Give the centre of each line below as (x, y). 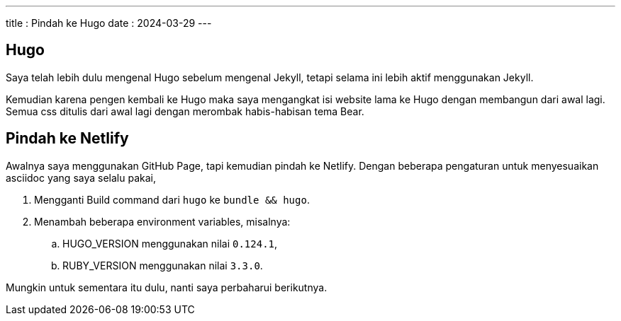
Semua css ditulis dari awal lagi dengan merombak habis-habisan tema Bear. (185, 111)
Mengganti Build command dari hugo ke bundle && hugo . (172, 199)
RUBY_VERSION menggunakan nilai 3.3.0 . (163, 265)
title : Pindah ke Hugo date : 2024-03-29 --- (109, 23)
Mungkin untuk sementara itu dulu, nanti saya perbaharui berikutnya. (167, 287)
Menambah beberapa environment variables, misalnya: (162, 221)
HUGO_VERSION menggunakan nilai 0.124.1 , (170, 243)
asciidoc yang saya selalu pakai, (81, 177)
